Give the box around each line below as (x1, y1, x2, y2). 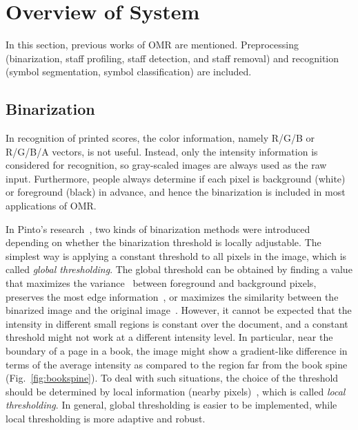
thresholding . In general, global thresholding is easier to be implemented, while (6, 398, 337, 412)
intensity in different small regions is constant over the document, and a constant (6, 316, 348, 330)
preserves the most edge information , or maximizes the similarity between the (6, 289, 339, 303)
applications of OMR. (6, 198, 97, 213)
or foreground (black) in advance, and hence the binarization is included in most (6, 185, 346, 199)
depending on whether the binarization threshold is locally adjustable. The (6, 235, 321, 250)
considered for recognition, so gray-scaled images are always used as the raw (6, 158, 327, 172)
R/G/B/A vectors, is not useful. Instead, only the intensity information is (6, 144, 318, 158)
